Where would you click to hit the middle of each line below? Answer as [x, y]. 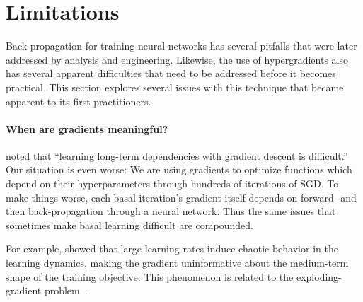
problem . [66, 290]
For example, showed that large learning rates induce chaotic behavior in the [172, 249]
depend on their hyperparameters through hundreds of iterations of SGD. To [172, 184]
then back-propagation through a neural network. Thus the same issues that [171, 211]
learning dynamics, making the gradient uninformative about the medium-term [177, 263]
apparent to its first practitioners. [79, 101]
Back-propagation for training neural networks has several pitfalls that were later [181, 46]
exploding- [319, 276]
